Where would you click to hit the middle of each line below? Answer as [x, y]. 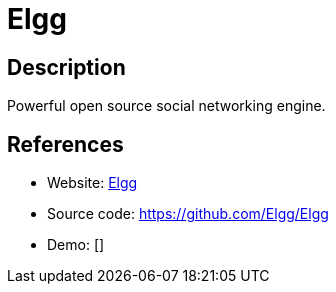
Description [66, 67]
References [65, 144]
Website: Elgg [92, 183]
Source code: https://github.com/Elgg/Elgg [188, 214]
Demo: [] [76, 245]
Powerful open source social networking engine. [166, 106]
